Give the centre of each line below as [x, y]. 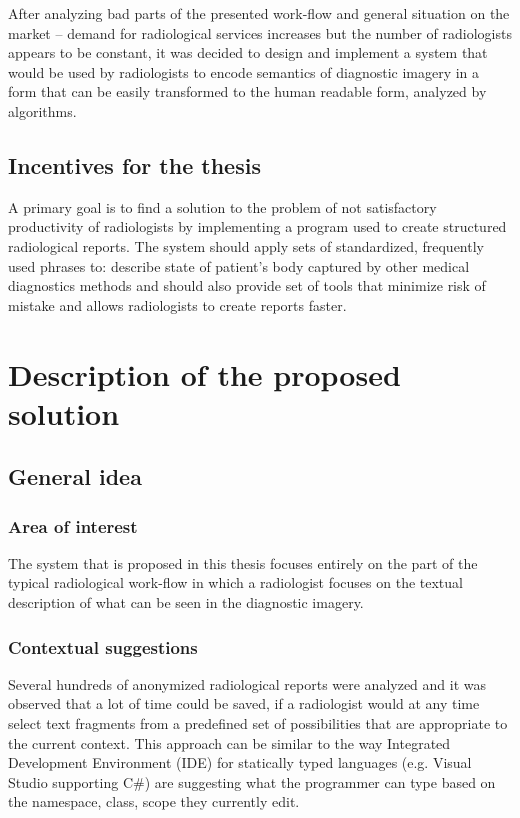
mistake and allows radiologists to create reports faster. [177, 304]
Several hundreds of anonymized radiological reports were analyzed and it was [247, 683]
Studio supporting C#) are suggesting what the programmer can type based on [252, 781]
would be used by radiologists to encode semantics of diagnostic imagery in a [244, 71]
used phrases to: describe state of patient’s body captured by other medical [239, 265]
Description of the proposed [204, 373]
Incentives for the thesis [134, 164]
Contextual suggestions [103, 646]
